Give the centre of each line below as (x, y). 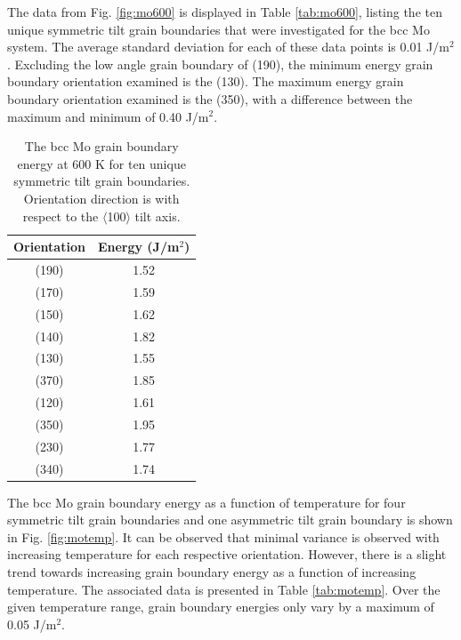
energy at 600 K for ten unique (101, 163)
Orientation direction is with (101, 198)
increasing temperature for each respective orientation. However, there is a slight (227, 554)
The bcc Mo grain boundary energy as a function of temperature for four (206, 502)
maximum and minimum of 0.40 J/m (108, 116)
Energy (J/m (138, 247)
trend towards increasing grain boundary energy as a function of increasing (212, 572)
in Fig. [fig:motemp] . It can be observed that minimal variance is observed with (223, 536)
